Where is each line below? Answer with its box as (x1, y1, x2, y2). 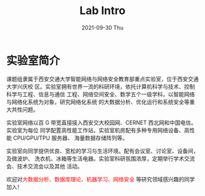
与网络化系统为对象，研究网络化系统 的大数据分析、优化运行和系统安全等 (6, 98, 190, 105)
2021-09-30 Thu (81, 24, 124, 31)
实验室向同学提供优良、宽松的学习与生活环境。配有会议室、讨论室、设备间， (6, 147, 199, 154)
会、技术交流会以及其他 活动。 (6, 162, 83, 170)
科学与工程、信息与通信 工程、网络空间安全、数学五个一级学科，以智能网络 (6, 90, 195, 98)
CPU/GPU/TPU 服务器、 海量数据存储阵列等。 (13, 134, 128, 141)
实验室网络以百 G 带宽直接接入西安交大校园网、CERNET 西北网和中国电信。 (6, 119, 196, 126)
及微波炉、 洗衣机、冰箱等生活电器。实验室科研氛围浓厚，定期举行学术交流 (6, 154, 195, 162)
